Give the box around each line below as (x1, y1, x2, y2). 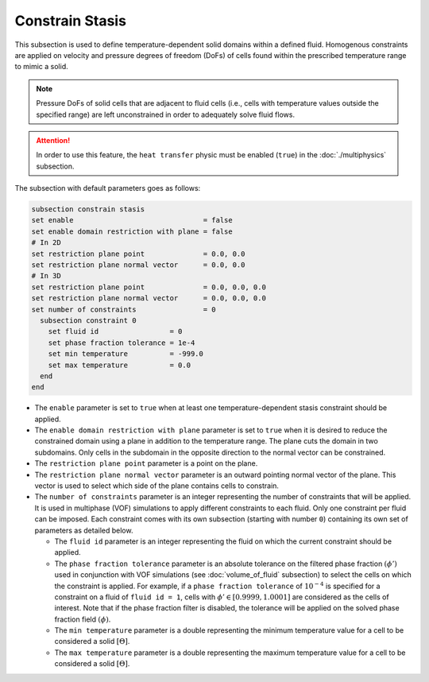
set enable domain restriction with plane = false (31, 227, 234, 236)
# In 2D (31, 238, 61, 247)
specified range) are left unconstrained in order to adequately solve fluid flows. (36, 110, 296, 119)
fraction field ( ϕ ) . (54, 614, 111, 624)
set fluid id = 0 (48, 327, 183, 336)
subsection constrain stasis (31, 205, 145, 214)
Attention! (36, 135, 71, 145)
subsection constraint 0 (40, 316, 137, 325)
